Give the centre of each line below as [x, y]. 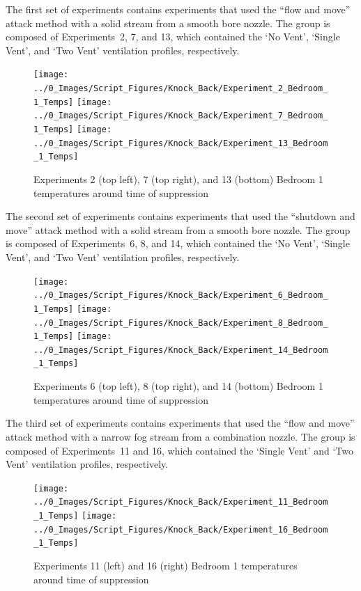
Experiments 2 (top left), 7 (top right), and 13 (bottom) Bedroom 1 [178, 179]
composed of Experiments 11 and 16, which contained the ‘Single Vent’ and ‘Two [179, 450]
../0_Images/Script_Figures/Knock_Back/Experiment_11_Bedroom [181, 502]
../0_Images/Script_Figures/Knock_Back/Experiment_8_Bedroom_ [181, 323]
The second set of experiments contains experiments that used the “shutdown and [180, 216]
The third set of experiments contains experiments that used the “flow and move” [180, 423]
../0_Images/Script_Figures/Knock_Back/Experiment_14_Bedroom [181, 350]
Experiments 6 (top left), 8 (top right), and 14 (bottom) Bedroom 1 [178, 386]
